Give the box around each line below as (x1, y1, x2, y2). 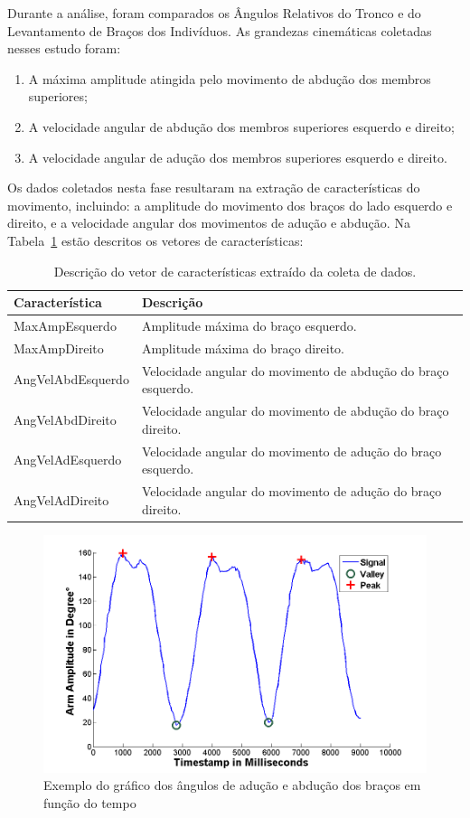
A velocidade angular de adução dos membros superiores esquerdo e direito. (28, 147, 447, 166)
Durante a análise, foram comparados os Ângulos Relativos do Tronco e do (7, 4, 421, 22)
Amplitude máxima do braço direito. (141, 338, 345, 357)
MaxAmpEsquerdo (14, 315, 117, 334)
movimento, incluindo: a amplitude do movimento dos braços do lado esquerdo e (7, 195, 453, 214)
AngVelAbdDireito (14, 409, 117, 428)
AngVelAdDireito (14, 490, 109, 509)
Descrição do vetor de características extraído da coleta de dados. (53, 261, 417, 280)
